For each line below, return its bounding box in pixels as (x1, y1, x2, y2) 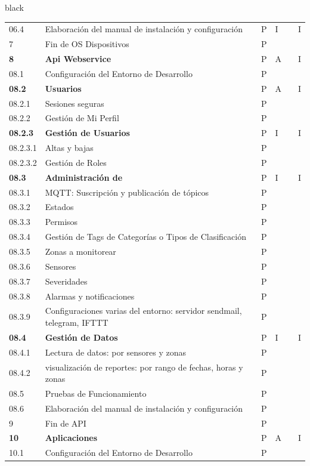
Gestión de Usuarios (45, 126, 130, 139)
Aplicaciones (45, 431, 98, 444)
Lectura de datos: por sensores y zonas (45, 345, 187, 358)
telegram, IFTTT (45, 316, 108, 328)
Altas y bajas (45, 141, 94, 154)
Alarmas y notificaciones (45, 289, 135, 302)
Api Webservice (45, 53, 111, 65)
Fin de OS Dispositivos (45, 38, 129, 50)
